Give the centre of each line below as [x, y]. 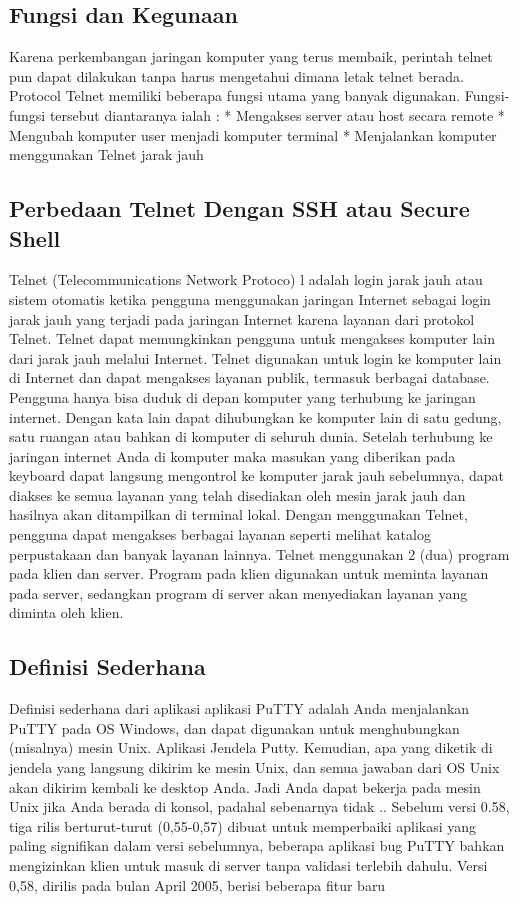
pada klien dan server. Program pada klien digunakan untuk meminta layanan [249, 573]
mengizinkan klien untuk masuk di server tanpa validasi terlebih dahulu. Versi [248, 865]
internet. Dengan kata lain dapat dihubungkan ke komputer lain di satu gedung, [255, 416]
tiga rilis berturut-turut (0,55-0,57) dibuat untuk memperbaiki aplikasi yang [243, 825]
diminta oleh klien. [66, 612]
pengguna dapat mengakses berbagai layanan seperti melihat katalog [220, 534]
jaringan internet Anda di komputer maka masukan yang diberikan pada [232, 455]
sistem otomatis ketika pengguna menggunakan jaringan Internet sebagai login [250, 298]
